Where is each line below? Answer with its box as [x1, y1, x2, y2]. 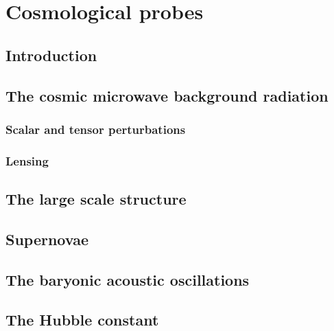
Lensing [5, 152, 49, 169]
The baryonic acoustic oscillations [5, 269, 250, 290]
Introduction [5, 44, 97, 65]
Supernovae [5, 228, 88, 249]
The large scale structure [5, 188, 187, 209]
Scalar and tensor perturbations [5, 120, 186, 137]
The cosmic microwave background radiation [5, 84, 329, 106]
